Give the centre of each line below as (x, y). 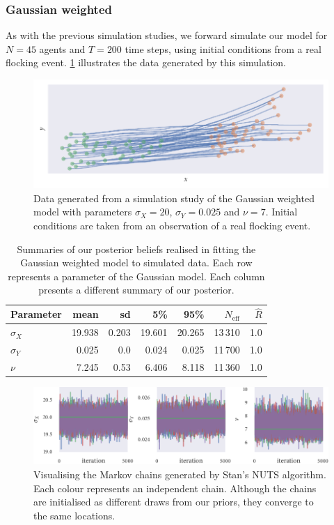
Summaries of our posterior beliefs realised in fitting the (136, 249)
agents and (62, 48)
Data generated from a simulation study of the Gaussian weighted (174, 198)
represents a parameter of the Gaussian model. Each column (136, 276)
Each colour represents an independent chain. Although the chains (175, 488)
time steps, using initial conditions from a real (223, 48)
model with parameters (83, 212)
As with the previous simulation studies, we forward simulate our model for (167, 35)
